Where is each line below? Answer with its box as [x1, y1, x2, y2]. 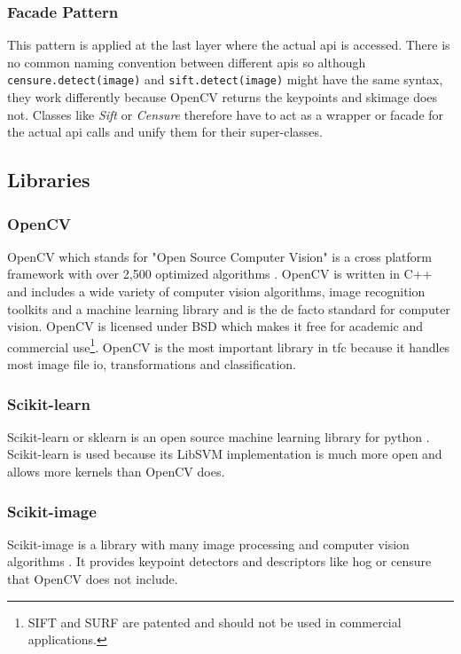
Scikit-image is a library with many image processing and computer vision [7, 534, 410, 553]
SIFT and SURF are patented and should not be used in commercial [27, 612, 402, 631]
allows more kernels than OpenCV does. [7, 462, 225, 481]
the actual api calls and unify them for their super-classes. [7, 122, 323, 141]
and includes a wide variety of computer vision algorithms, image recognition [7, 282, 426, 301]
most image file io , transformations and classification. [7, 355, 296, 374]
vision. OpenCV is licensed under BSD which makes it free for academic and [7, 317, 424, 335]
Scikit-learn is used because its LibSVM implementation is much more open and [7, 445, 442, 463]
